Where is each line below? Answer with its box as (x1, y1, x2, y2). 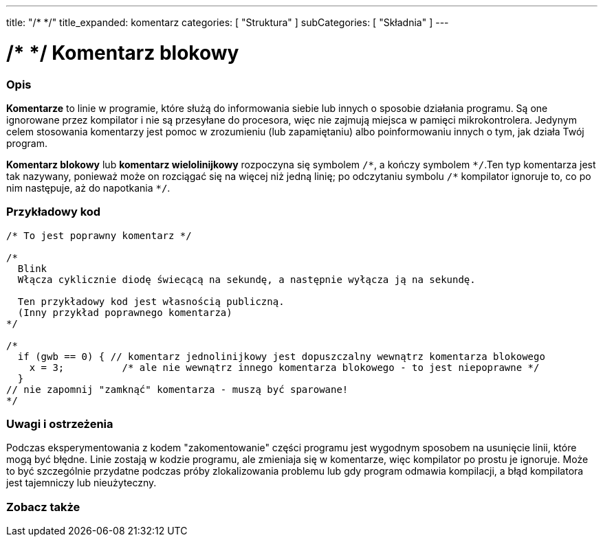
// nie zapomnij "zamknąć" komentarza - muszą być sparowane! (6, 383, 349, 395)
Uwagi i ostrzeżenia (6, 417, 113, 431)
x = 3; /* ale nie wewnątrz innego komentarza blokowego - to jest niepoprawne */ (29, 361, 540, 373)
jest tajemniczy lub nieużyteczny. (6, 477, 157, 489)
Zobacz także (6, 499, 80, 514)
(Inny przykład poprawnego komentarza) (17, 306, 232, 318)
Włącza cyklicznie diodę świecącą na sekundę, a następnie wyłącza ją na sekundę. (17, 273, 476, 285)
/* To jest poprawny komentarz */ (6, 229, 192, 241)
